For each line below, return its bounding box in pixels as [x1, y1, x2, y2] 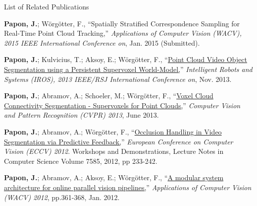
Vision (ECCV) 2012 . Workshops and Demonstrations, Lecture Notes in [4, 146, 224, 156]
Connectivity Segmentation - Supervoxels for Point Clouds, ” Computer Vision [4, 100, 241, 110]
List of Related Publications [4, 1, 89, 11]
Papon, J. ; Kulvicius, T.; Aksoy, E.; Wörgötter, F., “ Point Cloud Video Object [4, 54, 247, 65]
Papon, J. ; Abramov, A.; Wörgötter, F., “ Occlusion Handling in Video [4, 126, 222, 137]
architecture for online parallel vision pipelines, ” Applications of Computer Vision [4, 182, 252, 192]
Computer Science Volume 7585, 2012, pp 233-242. [4, 155, 157, 166]
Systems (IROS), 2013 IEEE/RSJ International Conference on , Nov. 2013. [4, 73, 232, 84]
